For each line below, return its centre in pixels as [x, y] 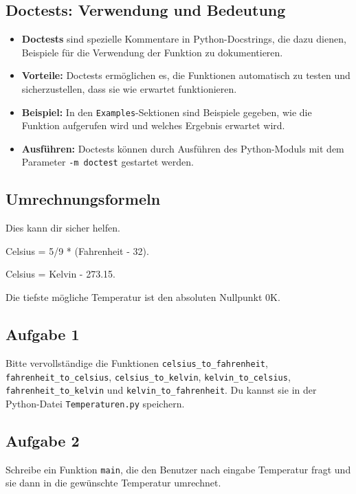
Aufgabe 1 [43, 334]
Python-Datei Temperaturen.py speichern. [95, 403]
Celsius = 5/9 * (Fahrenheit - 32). [77, 250]
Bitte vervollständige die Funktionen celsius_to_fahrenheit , [137, 362]
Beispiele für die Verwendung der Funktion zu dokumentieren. [152, 52]
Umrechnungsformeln [83, 199]
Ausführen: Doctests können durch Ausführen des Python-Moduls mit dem [183, 148]
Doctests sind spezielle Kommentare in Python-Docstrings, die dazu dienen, [184, 39]
